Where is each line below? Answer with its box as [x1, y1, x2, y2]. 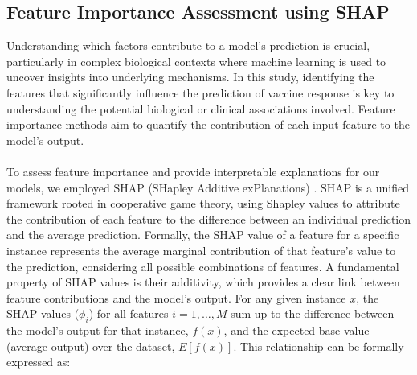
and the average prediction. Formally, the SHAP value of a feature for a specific [6, 226, 399, 243]
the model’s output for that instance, [6, 322, 189, 339]
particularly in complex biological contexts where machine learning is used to [6, 52, 386, 69]
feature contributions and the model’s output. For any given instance [6, 289, 346, 306]
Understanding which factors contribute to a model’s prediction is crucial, [6, 37, 370, 54]
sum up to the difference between [231, 305, 395, 322]
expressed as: [6, 353, 71, 370]
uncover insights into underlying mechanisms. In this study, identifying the [6, 68, 374, 85]
